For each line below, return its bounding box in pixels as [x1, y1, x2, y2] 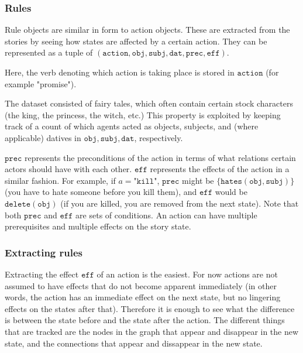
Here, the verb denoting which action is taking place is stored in [5, 66, 235, 78]
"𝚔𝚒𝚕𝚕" [133, 177, 157, 186]
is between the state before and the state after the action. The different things [5, 314, 285, 326]
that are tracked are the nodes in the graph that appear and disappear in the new [5, 325, 299, 337]
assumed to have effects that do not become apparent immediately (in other [5, 279, 277, 292]
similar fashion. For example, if [5, 174, 116, 186]
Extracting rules [5, 245, 83, 259]
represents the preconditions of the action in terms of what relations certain [25, 151, 296, 163]
